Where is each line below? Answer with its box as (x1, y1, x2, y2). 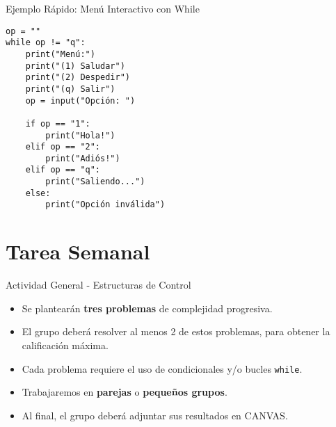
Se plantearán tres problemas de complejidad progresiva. (22, 300, 273, 315)
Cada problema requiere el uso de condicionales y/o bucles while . (22, 361, 303, 376)
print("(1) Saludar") (25, 61, 125, 71)
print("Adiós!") (45, 153, 120, 163)
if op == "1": (25, 118, 90, 129)
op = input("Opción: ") (25, 95, 136, 106)
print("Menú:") (25, 49, 95, 59)
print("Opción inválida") (45, 200, 166, 210)
